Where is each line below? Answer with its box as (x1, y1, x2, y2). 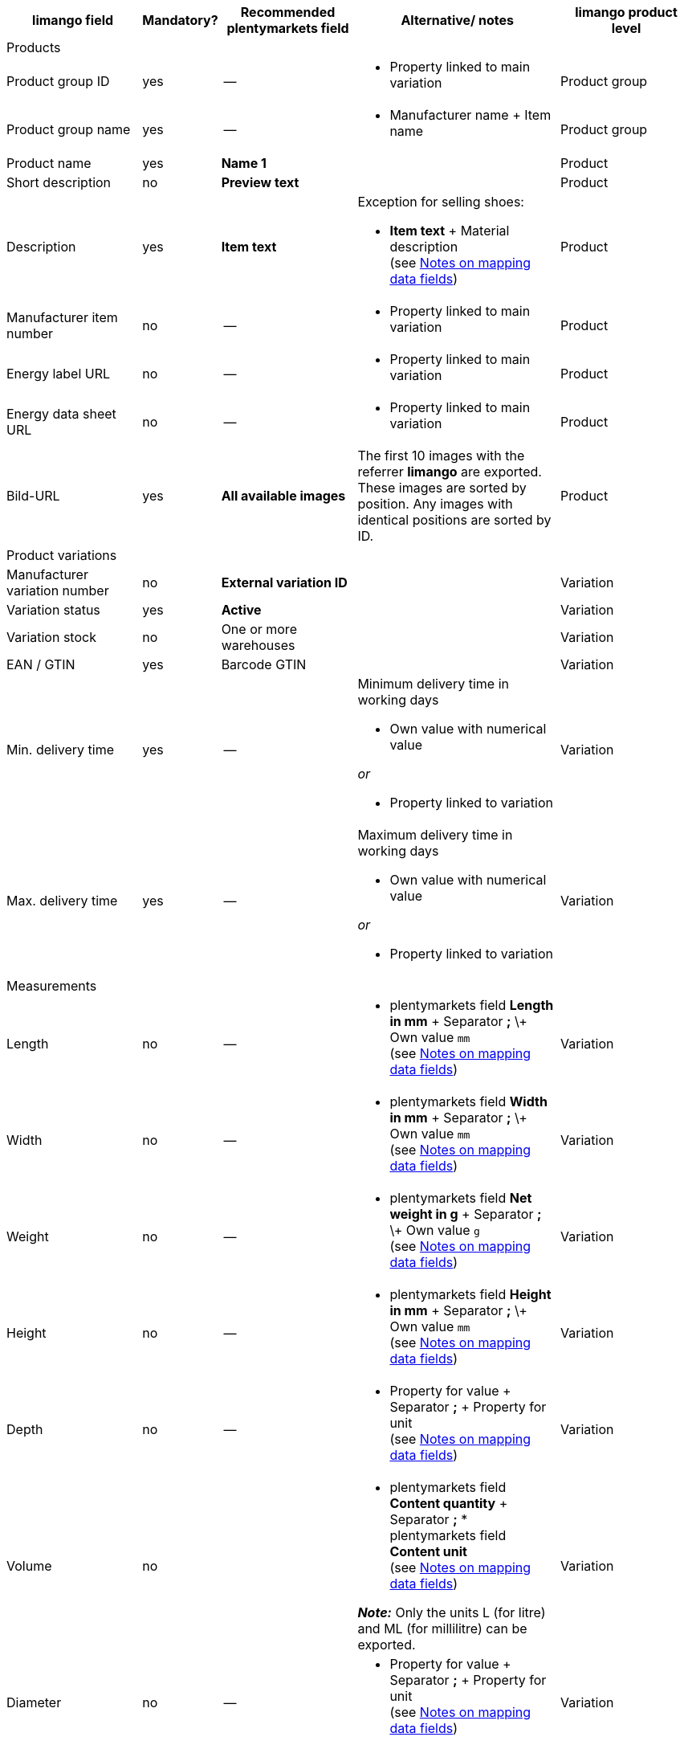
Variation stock (6, 629, 96, 645)
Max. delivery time (6, 893, 118, 909)
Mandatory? (142, 12, 218, 28)
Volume (6, 1558, 52, 1574)
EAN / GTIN (6, 656, 75, 672)
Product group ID (6, 73, 110, 89)
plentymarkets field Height (389, 1286, 552, 1302)
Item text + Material (389, 223, 510, 239)
